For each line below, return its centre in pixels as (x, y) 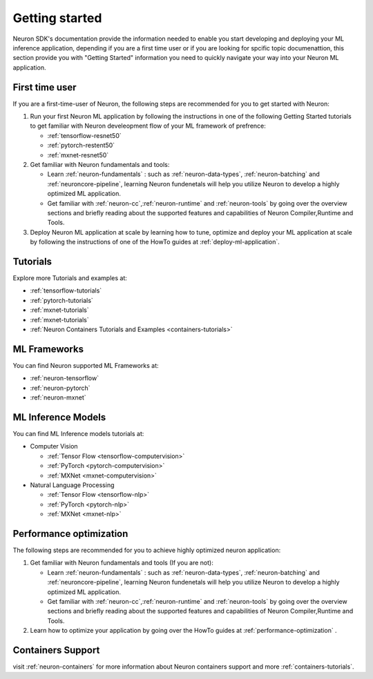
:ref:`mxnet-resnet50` (78, 155)
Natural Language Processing (72, 485)
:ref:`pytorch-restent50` (81, 146)
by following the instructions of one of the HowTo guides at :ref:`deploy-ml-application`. (155, 242)
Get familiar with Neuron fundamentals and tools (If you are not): (122, 563)
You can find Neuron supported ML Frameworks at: (86, 365)
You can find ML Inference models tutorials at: (78, 433)
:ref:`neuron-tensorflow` (65, 378)
